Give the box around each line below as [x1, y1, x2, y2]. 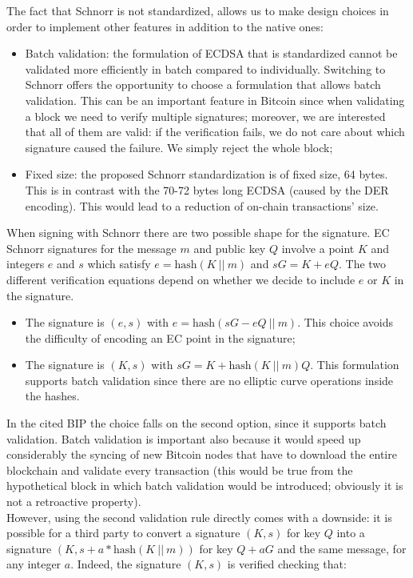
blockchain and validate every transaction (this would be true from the [6, 461, 353, 478]
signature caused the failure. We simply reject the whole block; [25, 138, 333, 155]
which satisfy [87, 255, 151, 272]
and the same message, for [277, 540, 407, 556]
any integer [6, 556, 62, 572]
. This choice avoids [297, 314, 394, 331]
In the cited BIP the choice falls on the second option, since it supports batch [6, 415, 387, 431]
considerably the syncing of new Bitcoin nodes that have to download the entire [6, 446, 397, 463]
